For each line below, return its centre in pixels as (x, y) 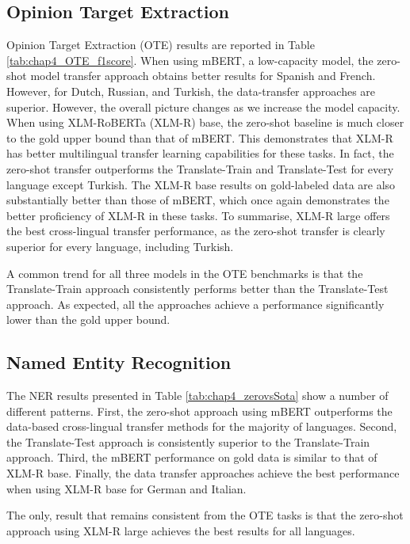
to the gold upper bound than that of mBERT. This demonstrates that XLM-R (200, 137)
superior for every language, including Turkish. (120, 246)
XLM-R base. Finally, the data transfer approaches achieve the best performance (203, 473)
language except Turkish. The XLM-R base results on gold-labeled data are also (201, 184)
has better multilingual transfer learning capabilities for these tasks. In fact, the (200, 153)
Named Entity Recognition (119, 362)
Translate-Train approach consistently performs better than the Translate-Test (197, 289)
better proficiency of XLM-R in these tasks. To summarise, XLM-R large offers (198, 215)
